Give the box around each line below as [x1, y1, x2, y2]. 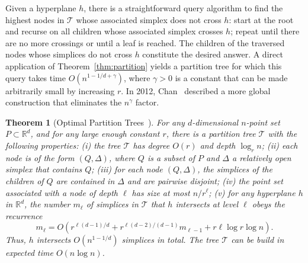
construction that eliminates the [5, 96, 122, 108]
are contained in [56, 174, 115, 187]
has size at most [131, 186, 190, 198]
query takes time [5, 71, 66, 84]
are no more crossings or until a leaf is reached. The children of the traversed [5, 36, 285, 49]
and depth [200, 139, 236, 151]
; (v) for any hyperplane [208, 186, 296, 198]
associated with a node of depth [5, 186, 118, 198]
